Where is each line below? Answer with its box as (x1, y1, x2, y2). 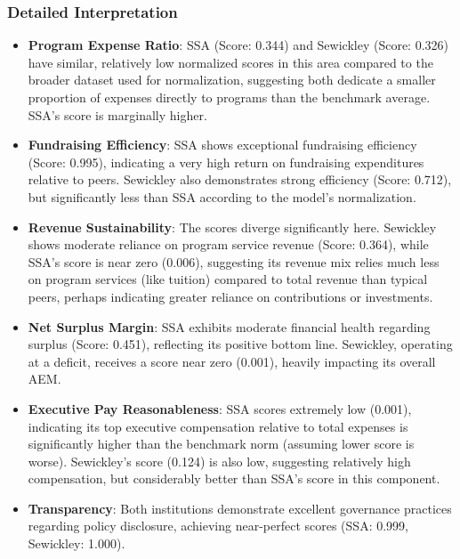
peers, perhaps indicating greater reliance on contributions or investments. (28, 287, 433, 305)
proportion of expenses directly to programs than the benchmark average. (28, 88, 431, 106)
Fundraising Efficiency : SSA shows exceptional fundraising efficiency (28, 135, 417, 154)
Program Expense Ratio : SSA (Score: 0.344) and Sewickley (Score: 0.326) (28, 36, 448, 54)
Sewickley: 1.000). (28, 534, 125, 553)
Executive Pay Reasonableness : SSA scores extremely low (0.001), (28, 399, 412, 417)
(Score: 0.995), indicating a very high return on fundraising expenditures (28, 152, 424, 171)
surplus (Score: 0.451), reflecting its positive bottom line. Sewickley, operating (28, 335, 453, 353)
